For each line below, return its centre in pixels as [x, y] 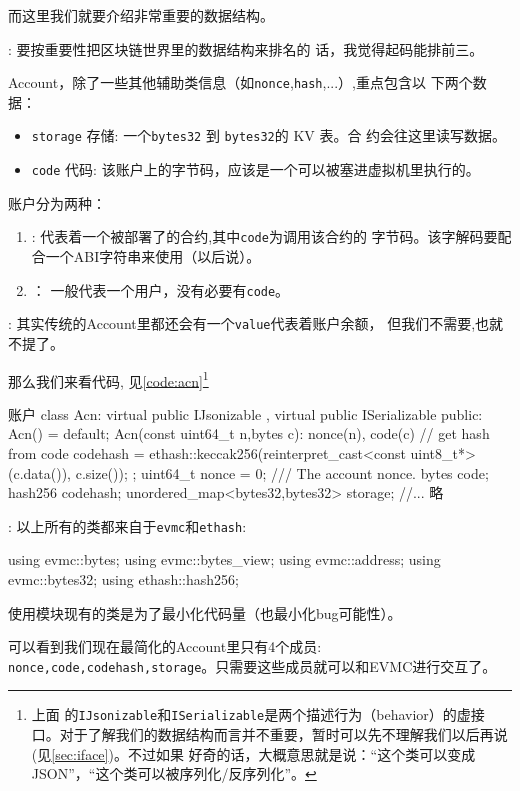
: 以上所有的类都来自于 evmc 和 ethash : [127, 525]
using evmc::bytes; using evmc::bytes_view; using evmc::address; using [224, 559]
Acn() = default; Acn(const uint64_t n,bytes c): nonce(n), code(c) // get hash [249, 433]
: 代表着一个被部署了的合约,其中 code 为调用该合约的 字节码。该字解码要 [264, 236]
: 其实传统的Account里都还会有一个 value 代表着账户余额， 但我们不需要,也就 [256, 323]
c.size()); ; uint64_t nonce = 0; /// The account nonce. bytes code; [282, 472]
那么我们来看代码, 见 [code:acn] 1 [108, 379]
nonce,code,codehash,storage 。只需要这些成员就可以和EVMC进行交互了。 [252, 665]
